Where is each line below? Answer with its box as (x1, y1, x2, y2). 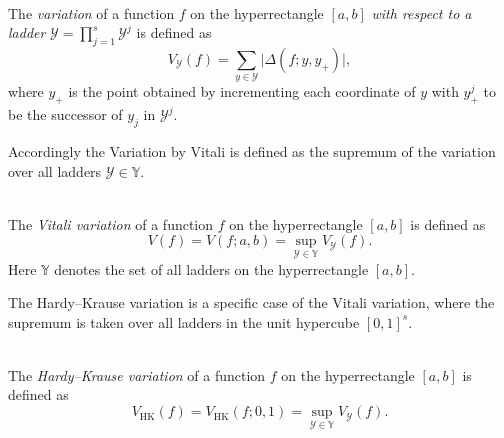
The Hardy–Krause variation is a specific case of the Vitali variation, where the (8, 292, 495, 313)
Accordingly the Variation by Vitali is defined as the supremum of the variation (8, 140, 496, 161)
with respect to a (371, 2, 472, 23)
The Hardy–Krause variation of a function (8, 364, 266, 385)
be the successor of (8, 104, 123, 125)
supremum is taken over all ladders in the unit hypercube (8, 311, 360, 332)
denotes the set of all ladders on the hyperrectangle (54, 258, 369, 279)
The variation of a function (8, 2, 175, 23)
